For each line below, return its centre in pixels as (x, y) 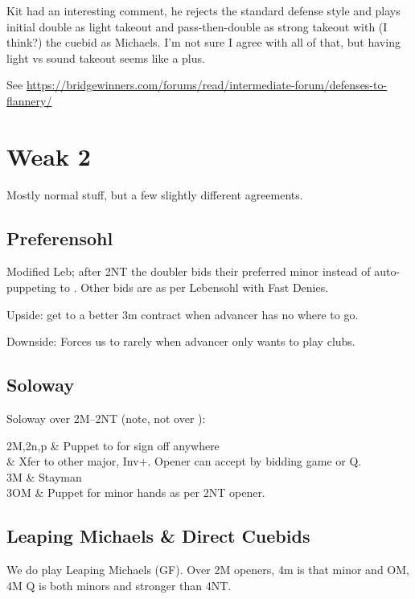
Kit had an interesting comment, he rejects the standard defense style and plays (203, 10)
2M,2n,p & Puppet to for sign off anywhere (113, 445)
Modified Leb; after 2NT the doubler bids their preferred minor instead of (189, 271)
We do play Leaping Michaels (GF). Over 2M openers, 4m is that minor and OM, (208, 570)
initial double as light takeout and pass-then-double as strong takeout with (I (197, 26)
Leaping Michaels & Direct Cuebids (158, 536)
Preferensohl (60, 238)
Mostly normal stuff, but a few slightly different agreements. (155, 194)
